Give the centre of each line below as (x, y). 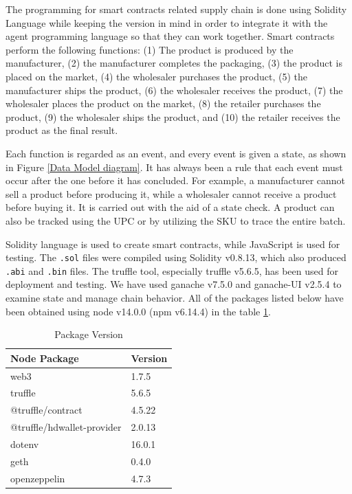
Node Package (45, 358)
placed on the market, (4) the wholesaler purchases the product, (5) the (157, 76)
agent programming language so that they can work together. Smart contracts (170, 36)
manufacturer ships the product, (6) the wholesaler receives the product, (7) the (174, 90)
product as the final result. (62, 130)
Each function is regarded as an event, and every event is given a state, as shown (176, 153)
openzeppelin (38, 478)
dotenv (25, 444)
